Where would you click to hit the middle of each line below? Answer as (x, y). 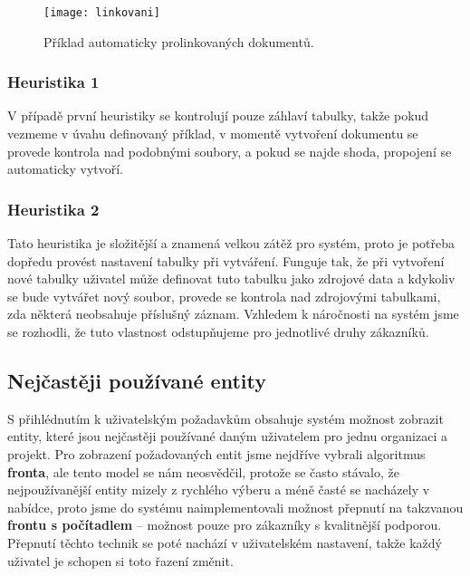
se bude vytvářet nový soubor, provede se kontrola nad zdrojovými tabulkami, (224, 296)
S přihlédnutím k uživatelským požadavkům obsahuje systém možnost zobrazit (225, 418)
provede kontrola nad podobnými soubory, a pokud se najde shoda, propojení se (230, 151)
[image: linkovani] (102, 13)
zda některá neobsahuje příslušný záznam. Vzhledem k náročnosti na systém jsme (233, 314)
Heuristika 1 (53, 82)
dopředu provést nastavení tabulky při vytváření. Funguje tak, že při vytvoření (226, 260)
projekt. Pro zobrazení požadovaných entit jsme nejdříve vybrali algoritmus (216, 454)
